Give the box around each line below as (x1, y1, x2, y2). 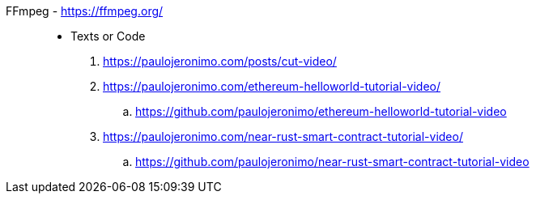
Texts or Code (70, 29, 146, 43)
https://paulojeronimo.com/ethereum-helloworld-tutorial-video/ (103, 79, 441, 93)
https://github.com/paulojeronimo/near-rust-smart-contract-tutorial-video (135, 155, 530, 168)
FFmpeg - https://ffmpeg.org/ (6, 4, 164, 18)
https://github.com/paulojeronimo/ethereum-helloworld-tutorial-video (135, 104, 507, 118)
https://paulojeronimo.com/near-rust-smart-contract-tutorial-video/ (103, 130, 463, 143)
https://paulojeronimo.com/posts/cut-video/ (103, 54, 337, 68)
